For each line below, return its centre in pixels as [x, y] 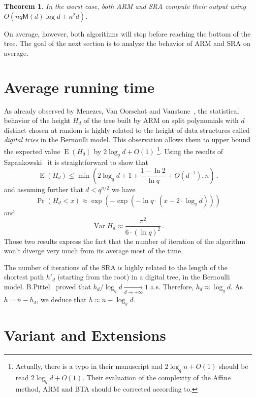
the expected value [32, 151]
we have [124, 189]
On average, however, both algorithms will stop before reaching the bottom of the [127, 33]
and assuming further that [44, 189]
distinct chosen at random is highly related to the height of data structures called [127, 130]
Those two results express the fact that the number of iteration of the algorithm [125, 241]
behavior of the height [37, 120]
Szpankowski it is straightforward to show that [76, 162]
